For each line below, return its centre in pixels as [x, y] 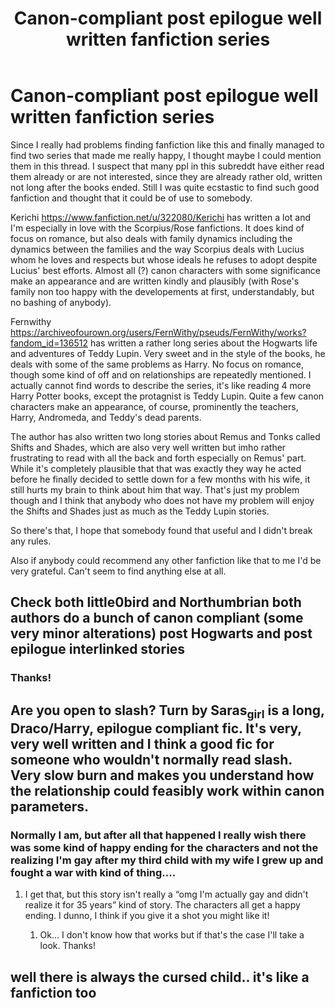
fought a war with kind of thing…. [93, 872]
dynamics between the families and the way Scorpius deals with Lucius [157, 249]
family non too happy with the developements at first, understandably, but [162, 291]
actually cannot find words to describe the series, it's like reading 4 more [161, 385]
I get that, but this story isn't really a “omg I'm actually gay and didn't [166, 894]
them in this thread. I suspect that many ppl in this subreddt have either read [167, 166]
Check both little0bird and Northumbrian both [156, 602]
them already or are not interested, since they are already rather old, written [166, 176]
